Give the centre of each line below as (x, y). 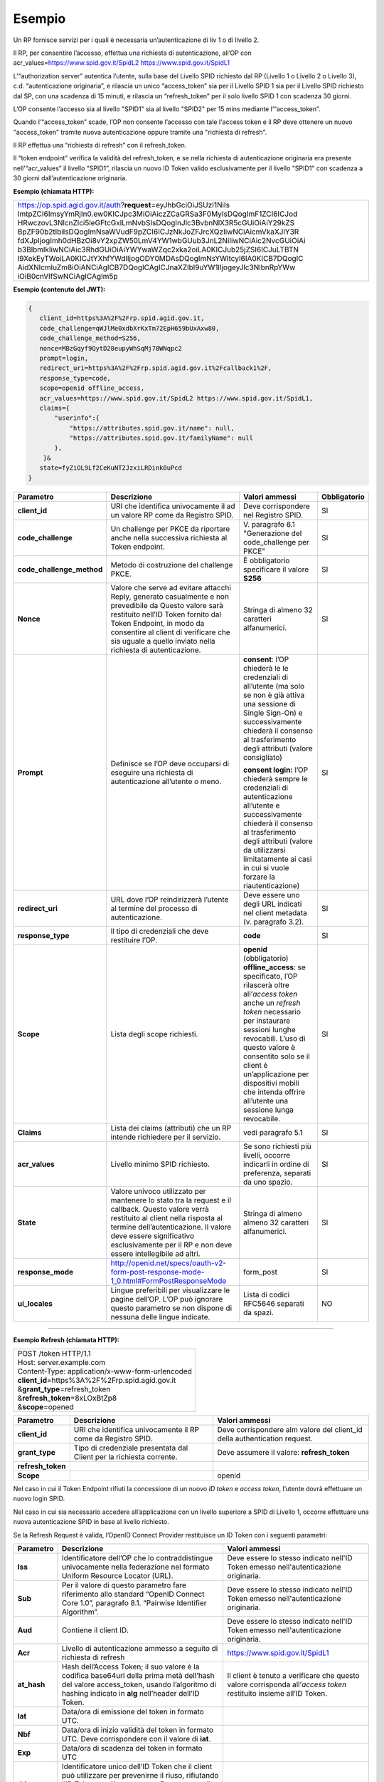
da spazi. (258, 1312)
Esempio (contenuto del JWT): (59, 289)
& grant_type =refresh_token (64, 1389)
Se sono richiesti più (277, 1146)
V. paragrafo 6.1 (269, 524)
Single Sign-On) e (273, 713)
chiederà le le (266, 668)
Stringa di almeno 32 (278, 609)
